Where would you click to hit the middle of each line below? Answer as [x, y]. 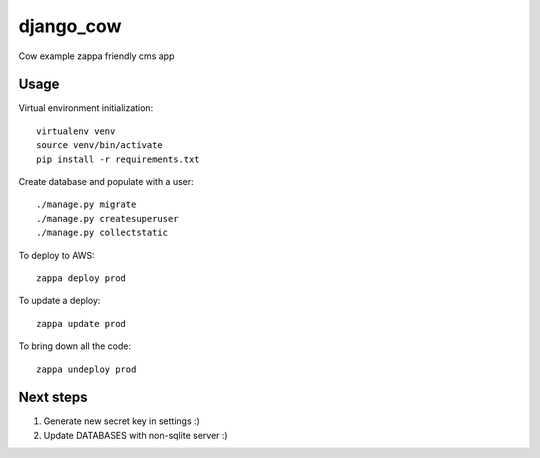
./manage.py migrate [86, 204]
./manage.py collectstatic [102, 233]
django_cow [70, 26]
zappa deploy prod [81, 278]
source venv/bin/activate [100, 145]
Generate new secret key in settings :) [121, 421]
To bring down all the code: [75, 346]
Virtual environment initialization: [86, 108]
